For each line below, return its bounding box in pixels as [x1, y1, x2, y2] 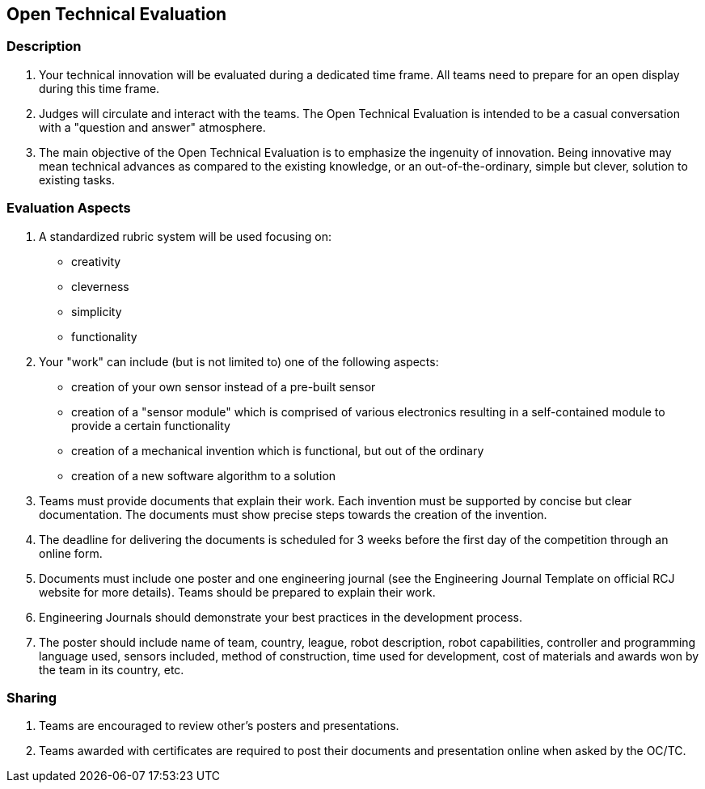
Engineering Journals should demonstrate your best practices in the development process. [39, 610, 523, 624]
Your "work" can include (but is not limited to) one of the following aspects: [39, 354, 439, 369]
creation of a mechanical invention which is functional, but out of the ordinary [71, 443, 484, 458]
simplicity [71, 304, 122, 319]
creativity [71, 254, 121, 268]
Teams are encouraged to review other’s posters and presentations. [39, 719, 399, 733]
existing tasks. [39, 172, 116, 187]
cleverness [71, 279, 129, 293]
